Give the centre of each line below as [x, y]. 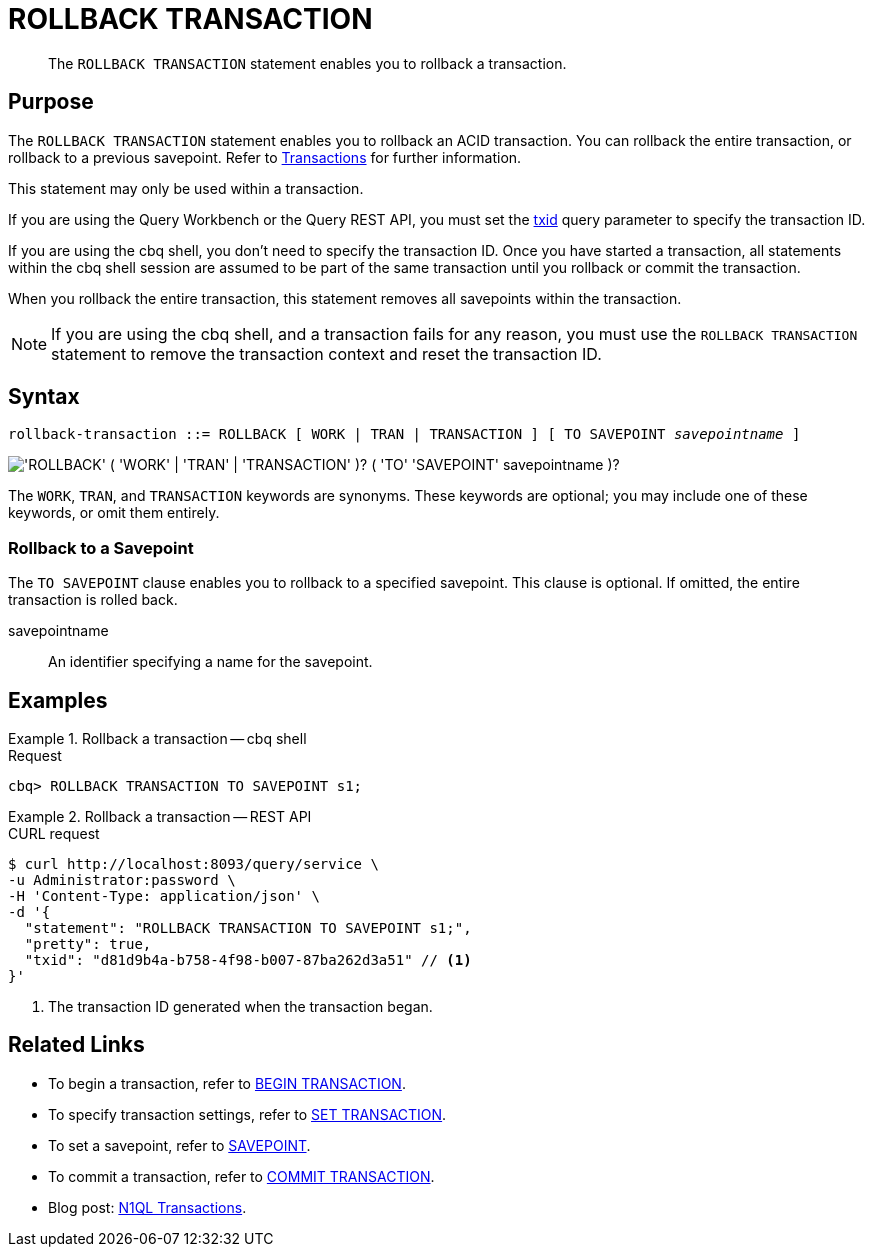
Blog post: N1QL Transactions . [147, 1207]
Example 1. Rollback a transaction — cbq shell [157, 739]
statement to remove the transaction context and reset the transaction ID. [326, 353]
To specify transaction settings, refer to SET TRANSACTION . [247, 1114]
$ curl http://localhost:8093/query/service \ [193, 864]
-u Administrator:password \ [122, 880]
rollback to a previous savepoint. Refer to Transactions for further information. [265, 157]
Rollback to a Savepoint [101, 547]
